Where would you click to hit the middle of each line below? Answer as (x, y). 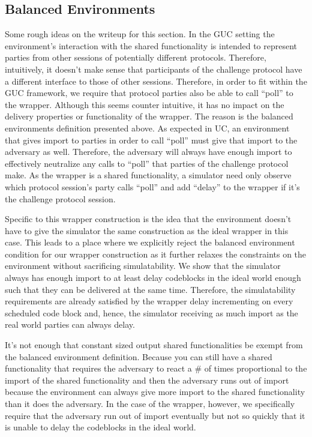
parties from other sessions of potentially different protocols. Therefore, (136, 57)
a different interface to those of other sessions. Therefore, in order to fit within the (156, 81)
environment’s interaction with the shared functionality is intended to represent (151, 45)
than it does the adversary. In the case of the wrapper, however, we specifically (150, 404)
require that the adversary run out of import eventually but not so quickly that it (155, 415)
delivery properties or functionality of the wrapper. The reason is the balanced (149, 116)
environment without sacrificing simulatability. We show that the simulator (143, 266)
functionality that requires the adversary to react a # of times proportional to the (156, 368)
